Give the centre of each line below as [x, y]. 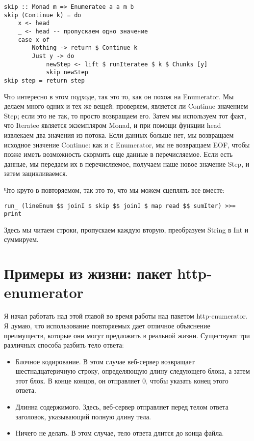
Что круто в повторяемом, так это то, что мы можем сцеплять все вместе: [114, 190]
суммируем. [21, 239]
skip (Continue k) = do [43, 15]
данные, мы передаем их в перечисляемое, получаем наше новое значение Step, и [127, 163]
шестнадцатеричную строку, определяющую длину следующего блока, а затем [133, 371]
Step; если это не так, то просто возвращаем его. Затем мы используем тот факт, [125, 115]
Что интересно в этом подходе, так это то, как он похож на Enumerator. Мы [119, 96]
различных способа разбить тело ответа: [64, 345]
